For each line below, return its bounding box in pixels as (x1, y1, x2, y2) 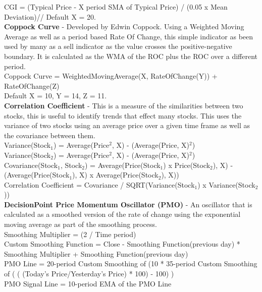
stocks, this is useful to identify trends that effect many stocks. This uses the (4, 110, 242, 121)
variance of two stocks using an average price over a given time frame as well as (4, 120, 250, 131)
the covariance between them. (4, 130, 95, 140)
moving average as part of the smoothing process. (4, 219, 157, 229)
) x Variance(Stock (197, 179, 255, 190)
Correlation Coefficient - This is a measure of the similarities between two (4, 100, 243, 110)
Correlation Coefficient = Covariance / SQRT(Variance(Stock (4, 179, 195, 190)
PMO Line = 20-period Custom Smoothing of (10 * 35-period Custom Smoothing (4, 258, 257, 269)
